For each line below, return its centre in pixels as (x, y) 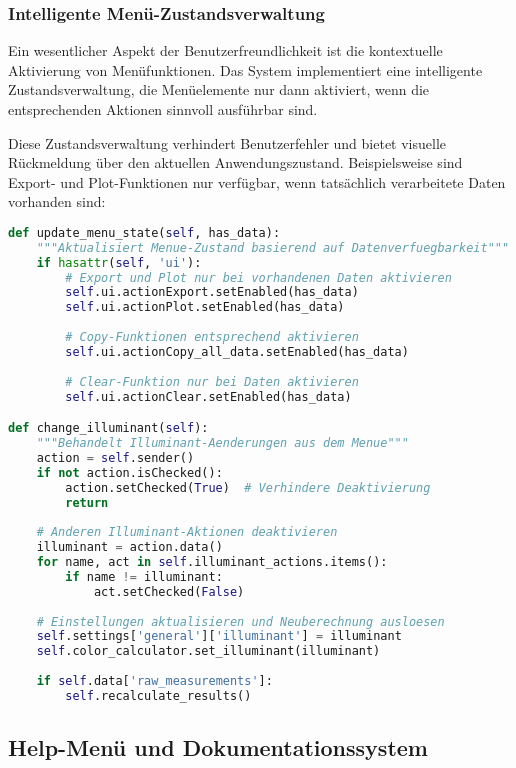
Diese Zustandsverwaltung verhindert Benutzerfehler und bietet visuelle (227, 142)
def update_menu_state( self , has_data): (144, 232)
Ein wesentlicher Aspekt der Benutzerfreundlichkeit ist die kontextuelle (225, 50)
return (87, 502)
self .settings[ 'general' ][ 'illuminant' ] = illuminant (219, 636)
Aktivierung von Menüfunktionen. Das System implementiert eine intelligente (245, 69)
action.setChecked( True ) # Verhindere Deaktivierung (248, 487)
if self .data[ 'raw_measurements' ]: (154, 681)
